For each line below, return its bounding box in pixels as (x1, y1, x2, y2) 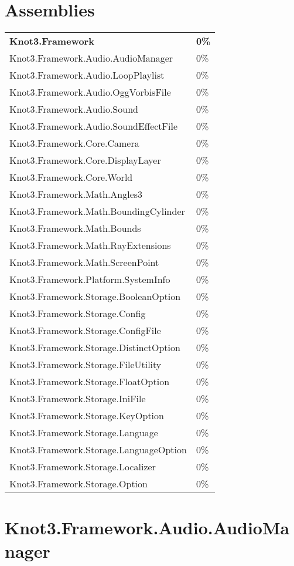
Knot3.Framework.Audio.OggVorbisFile (9, 85, 171, 99)
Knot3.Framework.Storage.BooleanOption (9, 289, 181, 304)
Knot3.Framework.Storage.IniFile (9, 392, 146, 406)
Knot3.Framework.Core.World (9, 170, 133, 184)
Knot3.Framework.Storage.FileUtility (9, 358, 162, 372)
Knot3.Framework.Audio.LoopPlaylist (9, 68, 165, 82)
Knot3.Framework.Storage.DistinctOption (9, 341, 180, 355)
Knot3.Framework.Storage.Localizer (9, 460, 156, 474)
